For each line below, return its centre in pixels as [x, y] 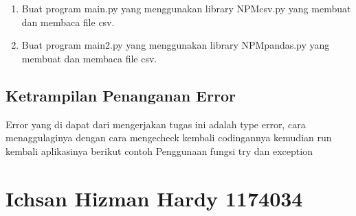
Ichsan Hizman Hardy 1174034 [154, 198]
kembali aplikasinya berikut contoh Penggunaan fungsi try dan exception [159, 151]
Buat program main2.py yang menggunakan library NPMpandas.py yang [176, 45]
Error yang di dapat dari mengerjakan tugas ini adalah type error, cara [156, 124]
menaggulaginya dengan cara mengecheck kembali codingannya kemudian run [169, 137]
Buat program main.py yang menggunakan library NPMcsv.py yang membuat [186, 8]
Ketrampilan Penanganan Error [121, 95]
